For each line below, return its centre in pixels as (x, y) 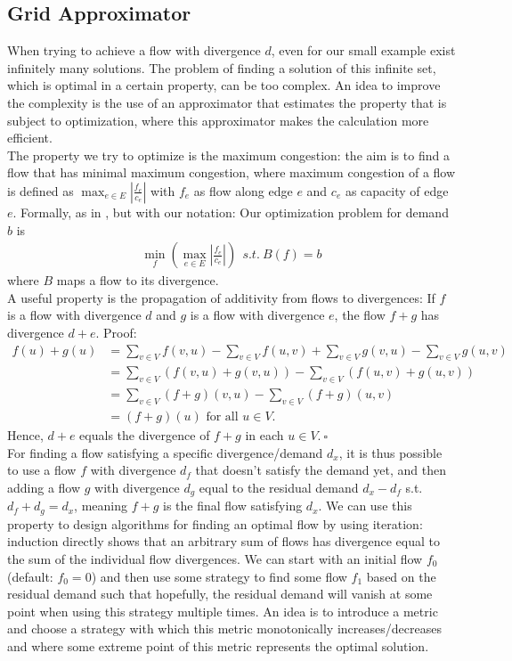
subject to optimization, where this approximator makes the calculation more (218, 120)
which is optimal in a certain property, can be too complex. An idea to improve (224, 85)
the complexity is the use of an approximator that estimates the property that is (227, 102)
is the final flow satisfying (232, 506)
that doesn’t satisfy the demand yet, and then (321, 470)
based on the (401, 576)
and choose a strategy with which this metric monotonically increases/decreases (224, 628)
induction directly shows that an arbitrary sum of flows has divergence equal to (223, 541)
